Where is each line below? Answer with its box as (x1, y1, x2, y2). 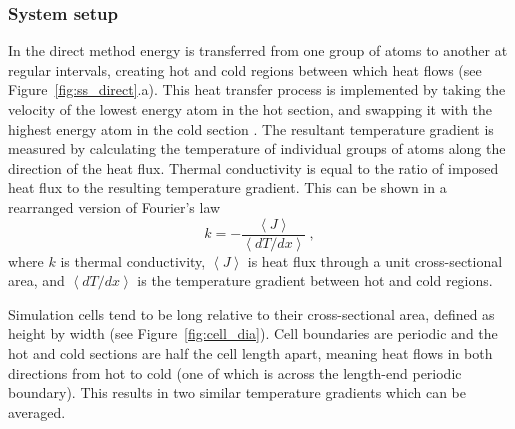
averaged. (8, 401, 66, 422)
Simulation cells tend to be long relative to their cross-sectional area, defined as (8, 303, 495, 324)
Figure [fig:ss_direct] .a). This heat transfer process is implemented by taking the (8, 79, 506, 100)
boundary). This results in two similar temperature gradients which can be (8, 382, 466, 403)
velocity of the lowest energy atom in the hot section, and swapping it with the (8, 99, 493, 119)
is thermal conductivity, (60, 250, 206, 271)
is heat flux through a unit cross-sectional (247, 250, 503, 271)
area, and (8, 270, 65, 291)
